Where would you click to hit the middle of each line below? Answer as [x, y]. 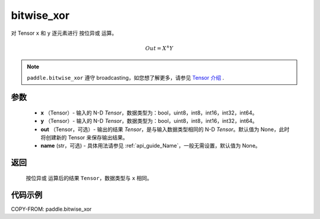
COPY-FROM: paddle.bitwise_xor [51, 209]
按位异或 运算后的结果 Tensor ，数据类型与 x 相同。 [89, 178]
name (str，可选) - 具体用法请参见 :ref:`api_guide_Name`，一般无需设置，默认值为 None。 [151, 146]
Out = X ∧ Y [159, 48]
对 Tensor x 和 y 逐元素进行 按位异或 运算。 [64, 33]
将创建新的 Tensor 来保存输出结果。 [84, 138]
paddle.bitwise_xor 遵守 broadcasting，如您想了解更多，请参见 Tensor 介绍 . [126, 77]
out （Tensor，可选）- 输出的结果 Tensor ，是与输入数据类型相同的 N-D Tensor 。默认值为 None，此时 [165, 129]
